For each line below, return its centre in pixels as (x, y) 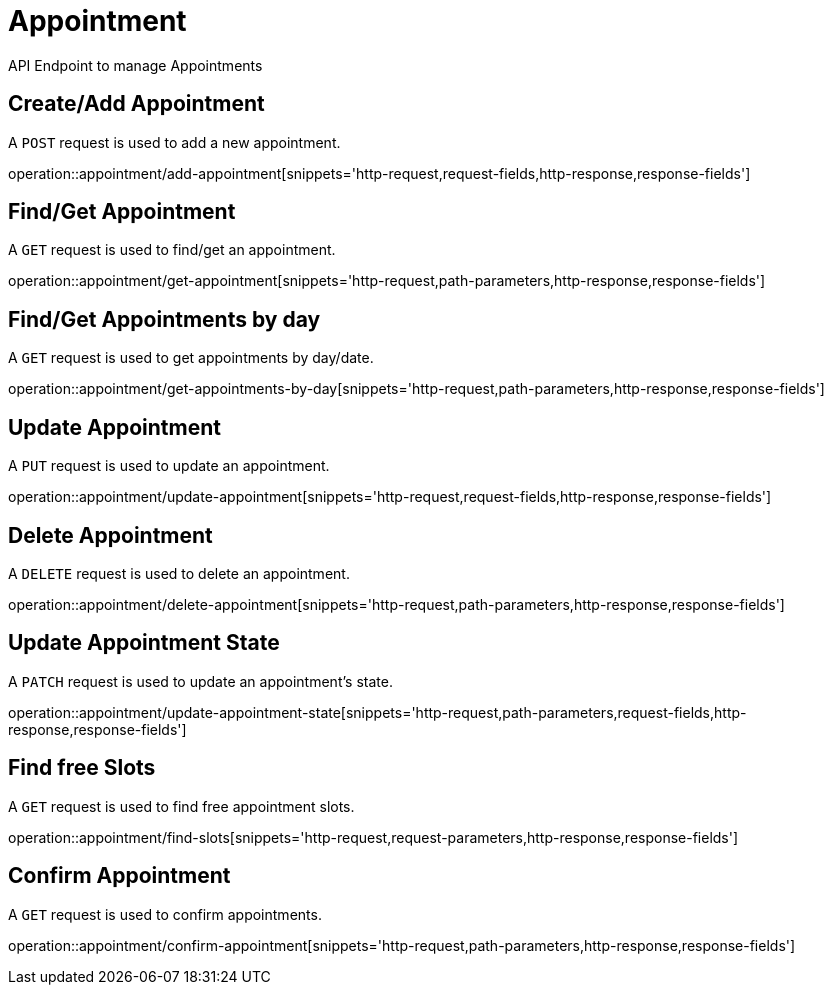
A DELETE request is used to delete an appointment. (179, 573)
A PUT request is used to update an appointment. (169, 466)
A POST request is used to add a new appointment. (174, 142)
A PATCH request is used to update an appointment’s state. (200, 681)
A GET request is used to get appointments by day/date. (191, 358)
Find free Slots (82, 768)
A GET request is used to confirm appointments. (165, 914)
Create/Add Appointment (136, 104)
